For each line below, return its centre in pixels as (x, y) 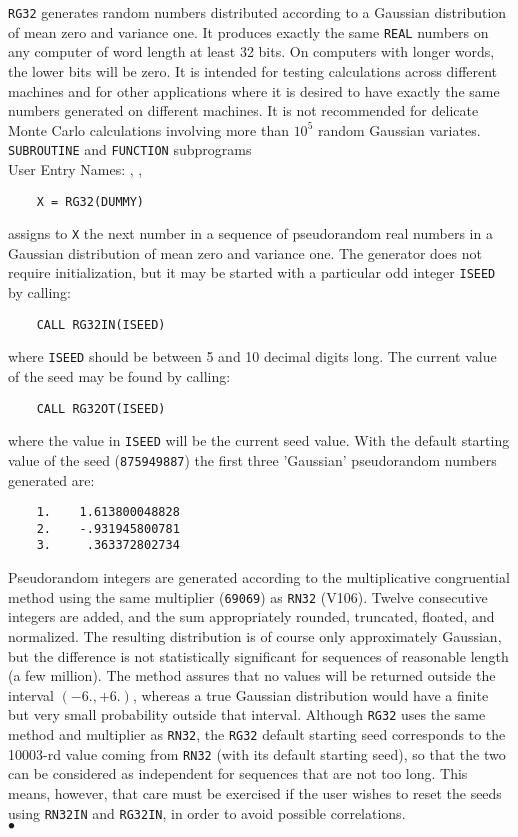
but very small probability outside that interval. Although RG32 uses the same (247, 714)
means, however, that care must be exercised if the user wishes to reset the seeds (255, 792)
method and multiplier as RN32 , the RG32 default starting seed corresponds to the (257, 734)
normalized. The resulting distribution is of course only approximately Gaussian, (255, 635)
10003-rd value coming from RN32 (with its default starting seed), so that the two (257, 753)
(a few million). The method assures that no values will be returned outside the (252, 675)
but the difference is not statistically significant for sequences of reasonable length (258, 655)
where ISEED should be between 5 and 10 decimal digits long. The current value (252, 356)
